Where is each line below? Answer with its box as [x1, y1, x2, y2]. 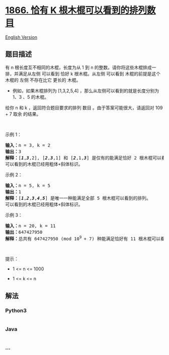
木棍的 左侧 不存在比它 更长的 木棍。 [5, 77, 81, 83]
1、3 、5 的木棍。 [12, 94, 49, 100]
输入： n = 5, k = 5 [5, 182, 51, 188]
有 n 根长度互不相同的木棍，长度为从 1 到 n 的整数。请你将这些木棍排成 [5, 64, 152, 70]
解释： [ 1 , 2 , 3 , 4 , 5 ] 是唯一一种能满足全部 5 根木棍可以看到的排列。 [5, 195, 151, 201]
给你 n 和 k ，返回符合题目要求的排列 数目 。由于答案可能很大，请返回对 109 [5, 104, 163, 111]
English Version [5, 34, 38, 40]
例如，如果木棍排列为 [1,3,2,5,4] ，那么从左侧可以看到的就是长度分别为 [12, 88, 159, 94]
